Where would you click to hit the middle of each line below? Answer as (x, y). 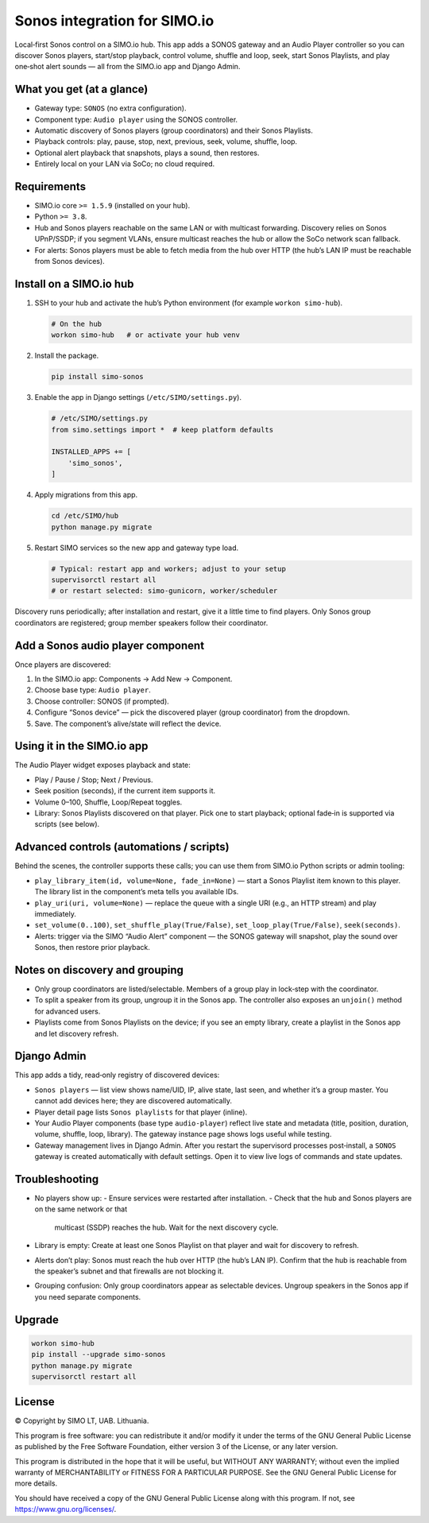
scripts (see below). (67, 824)
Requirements (50, 186)
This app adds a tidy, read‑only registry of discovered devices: (117, 1075)
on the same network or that (81, 1209)
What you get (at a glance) (81, 89)
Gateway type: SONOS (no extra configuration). (110, 108)
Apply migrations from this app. (86, 495)
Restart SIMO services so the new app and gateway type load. (137, 548)
